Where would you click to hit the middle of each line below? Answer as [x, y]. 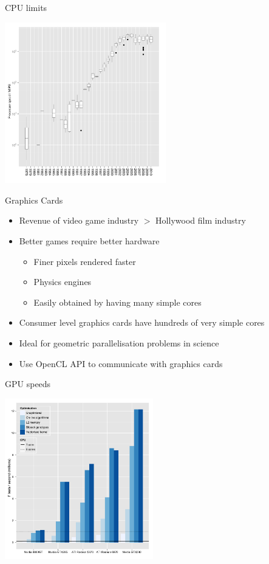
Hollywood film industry [201, 220]
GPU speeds [28, 384]
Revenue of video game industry [79, 220]
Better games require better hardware [89, 240]
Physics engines [63, 282]
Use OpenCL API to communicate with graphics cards [121, 363]
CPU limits [26, 7]
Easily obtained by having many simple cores [117, 302]
